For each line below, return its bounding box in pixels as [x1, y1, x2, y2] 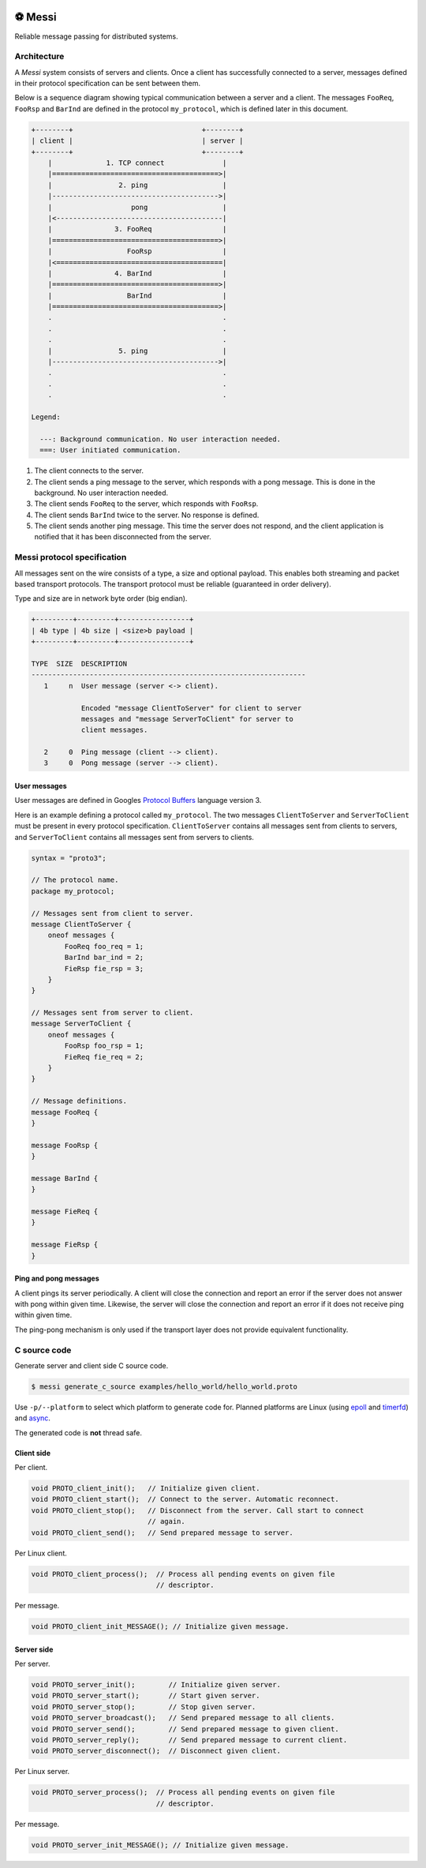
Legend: [31, 412, 61, 422]
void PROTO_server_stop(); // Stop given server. [31, 1702, 256, 1711]
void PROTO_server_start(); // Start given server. [31, 1691, 260, 1701]
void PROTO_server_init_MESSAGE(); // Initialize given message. [31, 1840, 290, 1849]
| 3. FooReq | [47, 225, 227, 234]
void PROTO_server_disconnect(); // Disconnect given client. [31, 1746, 282, 1756]
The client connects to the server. [34, 466, 144, 475]
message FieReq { [31, 1207, 99, 1216]
